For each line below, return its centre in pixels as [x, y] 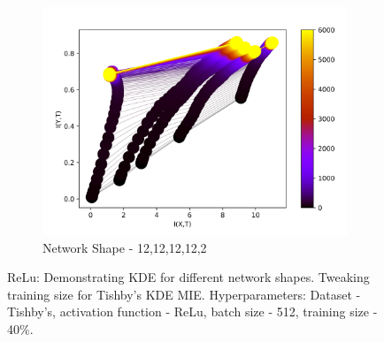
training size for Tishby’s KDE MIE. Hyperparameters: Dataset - [184, 294]
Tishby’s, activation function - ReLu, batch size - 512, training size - [192, 312]
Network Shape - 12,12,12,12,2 [125, 247]
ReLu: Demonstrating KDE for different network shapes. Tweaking [188, 277]
